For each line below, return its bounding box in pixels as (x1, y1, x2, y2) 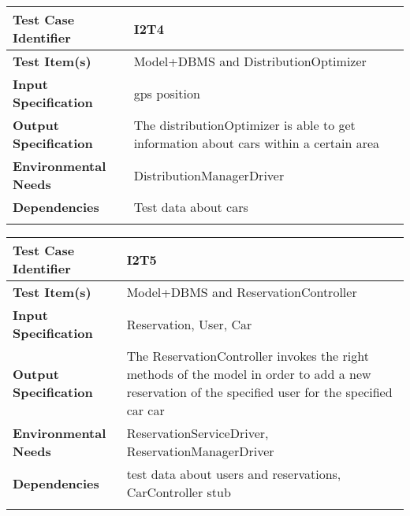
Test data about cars (133, 198, 248, 216)
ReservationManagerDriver (126, 442, 274, 460)
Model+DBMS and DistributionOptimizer (133, 52, 367, 70)
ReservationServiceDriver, (126, 424, 269, 442)
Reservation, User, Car (126, 314, 252, 333)
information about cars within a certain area (133, 134, 380, 152)
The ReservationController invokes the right (126, 347, 369, 365)
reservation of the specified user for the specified (126, 383, 393, 401)
